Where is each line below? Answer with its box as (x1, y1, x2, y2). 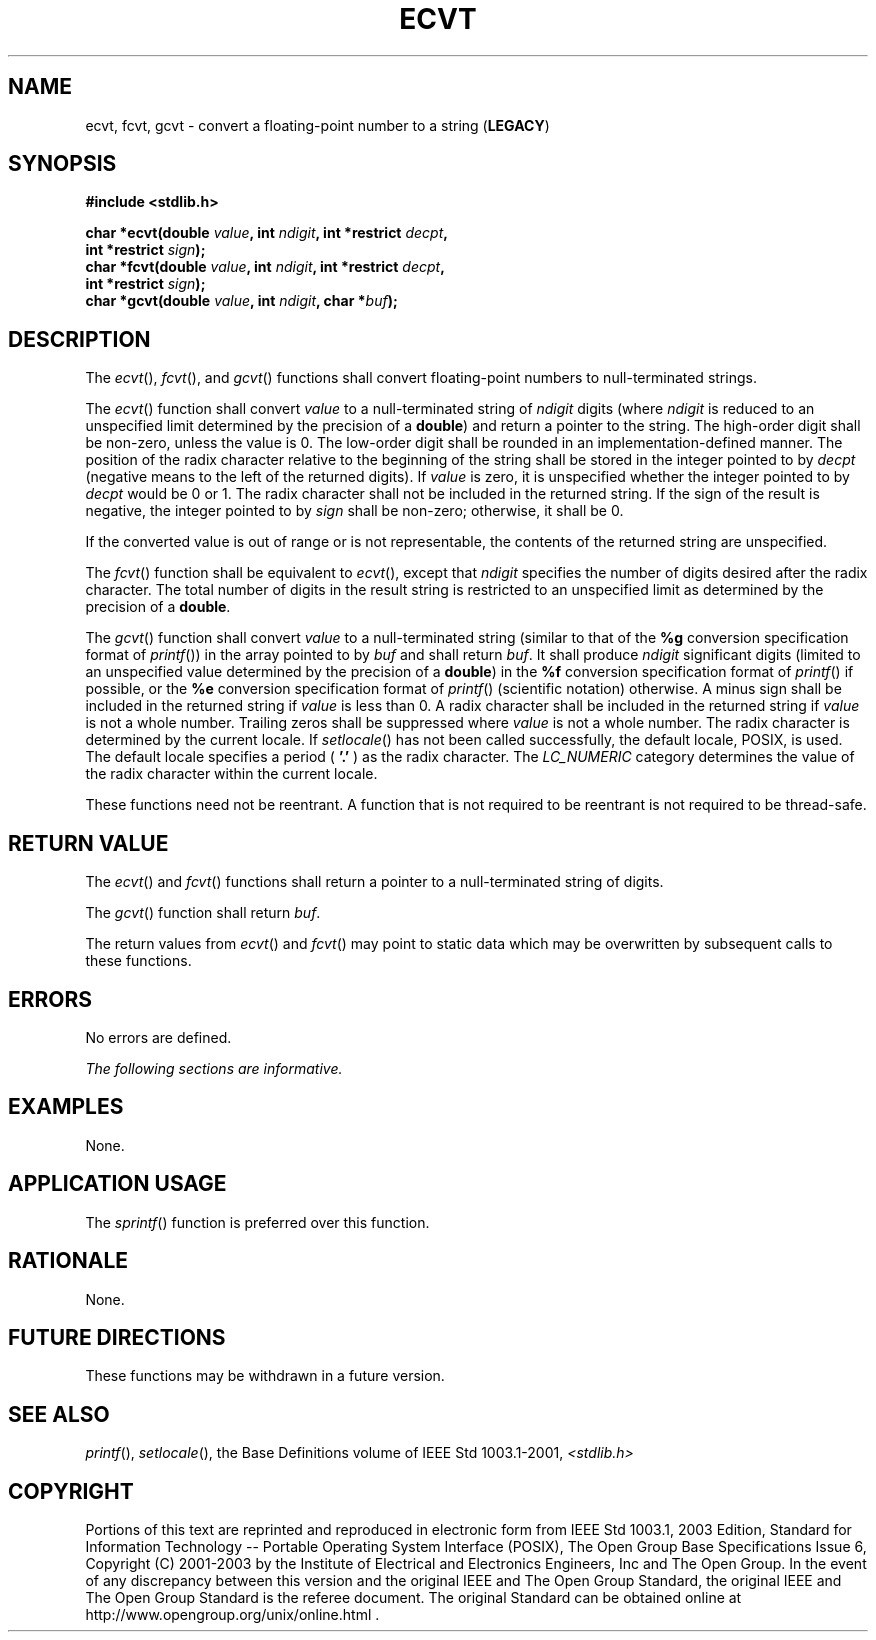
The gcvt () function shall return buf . (85, 904, 321, 922)
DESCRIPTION (8, 326, 151, 352)
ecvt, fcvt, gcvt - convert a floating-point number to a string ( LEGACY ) (85, 116, 550, 134)
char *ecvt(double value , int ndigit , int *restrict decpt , (85, 224, 448, 242)
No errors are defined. (85, 1028, 232, 1046)
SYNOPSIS (8, 151, 117, 177)
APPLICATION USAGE (8, 1171, 227, 1197)
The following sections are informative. (85, 1059, 343, 1077)
